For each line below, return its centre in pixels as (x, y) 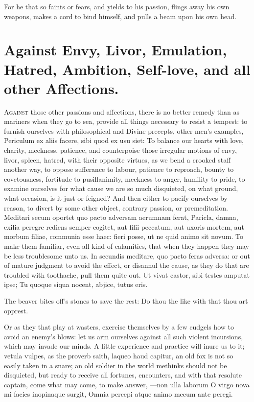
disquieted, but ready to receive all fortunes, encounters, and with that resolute (123, 375)
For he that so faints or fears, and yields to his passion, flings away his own (117, 6)
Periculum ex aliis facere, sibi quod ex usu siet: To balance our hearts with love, (124, 140)
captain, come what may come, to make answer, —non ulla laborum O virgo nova (127, 384)
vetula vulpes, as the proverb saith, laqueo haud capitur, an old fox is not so (119, 355)
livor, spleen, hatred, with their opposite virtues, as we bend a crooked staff (117, 159)
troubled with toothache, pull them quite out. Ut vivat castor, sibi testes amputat (127, 274)
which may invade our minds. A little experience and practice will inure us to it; (124, 346)
